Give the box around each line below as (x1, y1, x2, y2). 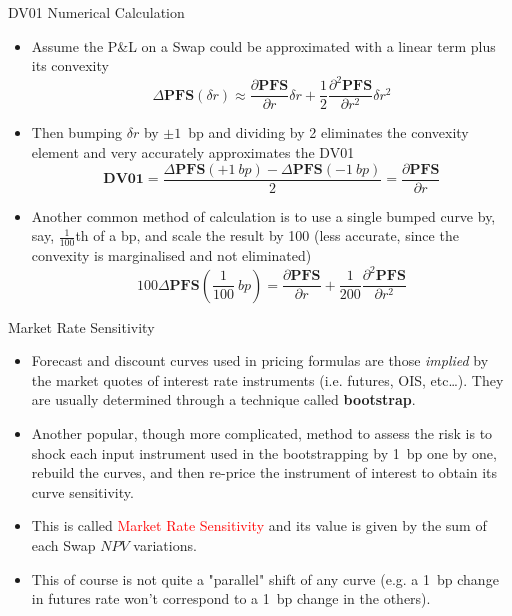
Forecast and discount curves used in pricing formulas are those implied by (31, 350, 489, 371)
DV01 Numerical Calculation (8, 2, 185, 22)
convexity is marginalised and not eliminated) (31, 245, 312, 266)
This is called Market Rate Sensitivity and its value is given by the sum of (31, 515, 487, 536)
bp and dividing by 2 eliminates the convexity (188, 122, 469, 143)
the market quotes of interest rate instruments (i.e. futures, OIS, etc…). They (31, 369, 504, 390)
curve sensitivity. (31, 481, 134, 502)
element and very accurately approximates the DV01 (31, 141, 355, 162)
